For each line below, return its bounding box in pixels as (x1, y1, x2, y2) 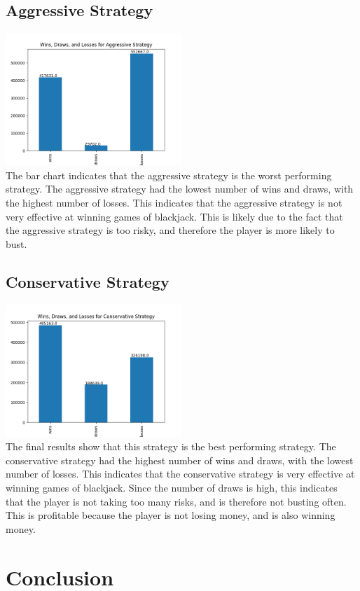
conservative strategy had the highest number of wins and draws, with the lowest (6, 452, 354, 467)
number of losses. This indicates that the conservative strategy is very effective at (6, 466, 355, 481)
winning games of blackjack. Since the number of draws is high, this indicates (6, 480, 338, 494)
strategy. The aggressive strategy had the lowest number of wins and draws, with (6, 181, 354, 196)
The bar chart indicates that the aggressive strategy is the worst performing (6, 167, 332, 182)
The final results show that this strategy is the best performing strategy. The (6, 439, 336, 454)
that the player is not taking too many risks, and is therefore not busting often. (6, 494, 347, 508)
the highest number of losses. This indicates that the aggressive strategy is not (6, 195, 342, 209)
